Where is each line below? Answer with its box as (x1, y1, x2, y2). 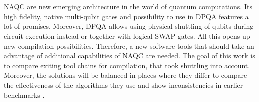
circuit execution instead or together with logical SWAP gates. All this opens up (4, 30, 250, 41)
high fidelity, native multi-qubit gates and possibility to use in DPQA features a (4, 11, 249, 21)
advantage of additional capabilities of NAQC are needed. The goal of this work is (4, 50, 255, 61)
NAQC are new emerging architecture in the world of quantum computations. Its (4, 1, 252, 12)
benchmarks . (4, 89, 45, 100)
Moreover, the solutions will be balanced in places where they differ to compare (4, 70, 247, 80)
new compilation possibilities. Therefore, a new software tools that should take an (4, 40, 254, 51)
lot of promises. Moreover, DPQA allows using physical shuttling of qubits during (4, 21, 254, 31)
